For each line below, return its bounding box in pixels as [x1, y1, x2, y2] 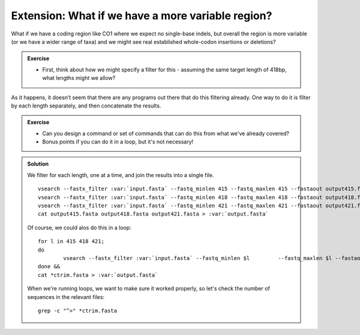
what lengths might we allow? [42, 74, 116, 82]
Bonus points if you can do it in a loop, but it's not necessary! [42, 138, 194, 145]
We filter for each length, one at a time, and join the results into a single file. [27, 171, 214, 178]
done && [38, 263, 61, 270]
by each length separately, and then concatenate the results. [11, 102, 161, 109]
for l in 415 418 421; [38, 238, 105, 245]
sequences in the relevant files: [27, 293, 105, 300]
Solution [27, 160, 49, 167]
